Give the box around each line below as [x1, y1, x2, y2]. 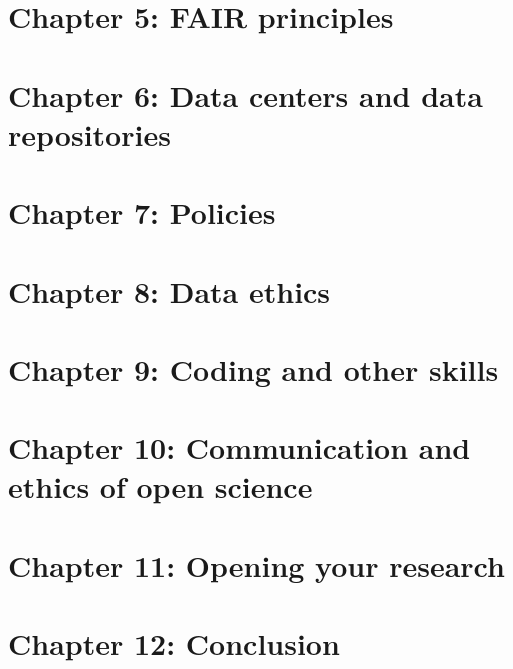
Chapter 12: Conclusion [8, 623, 340, 664]
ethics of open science [8, 466, 313, 507]
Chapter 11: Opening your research [8, 544, 505, 585]
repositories [8, 113, 171, 154]
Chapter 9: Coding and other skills [8, 348, 499, 389]
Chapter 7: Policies [8, 192, 276, 233]
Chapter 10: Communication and [8, 427, 471, 468]
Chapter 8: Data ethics [8, 270, 331, 311]
